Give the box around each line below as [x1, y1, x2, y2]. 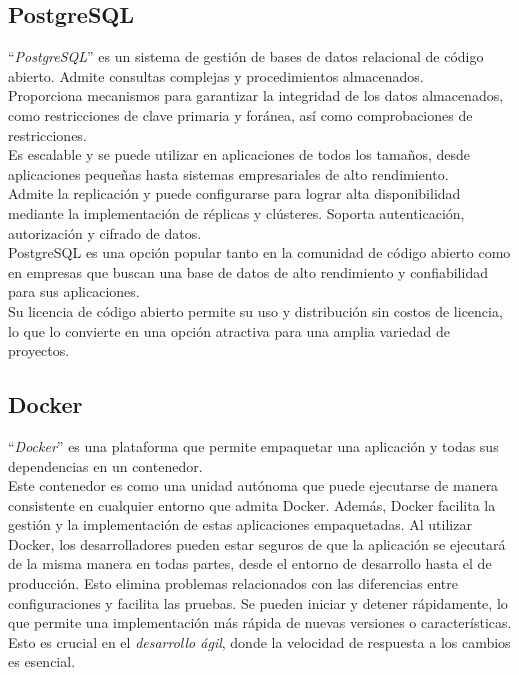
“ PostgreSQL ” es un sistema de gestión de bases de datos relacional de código [8, 46, 484, 67]
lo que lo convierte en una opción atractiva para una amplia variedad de [8, 320, 450, 341]
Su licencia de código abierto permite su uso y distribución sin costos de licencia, [8, 300, 503, 321]
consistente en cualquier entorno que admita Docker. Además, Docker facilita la [8, 494, 496, 515]
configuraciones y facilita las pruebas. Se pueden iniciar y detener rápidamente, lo [8, 592, 508, 613]
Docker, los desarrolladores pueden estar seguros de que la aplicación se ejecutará [8, 533, 506, 554]
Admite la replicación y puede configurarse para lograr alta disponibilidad [8, 183, 461, 204]
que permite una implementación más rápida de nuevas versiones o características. [8, 612, 512, 633]
